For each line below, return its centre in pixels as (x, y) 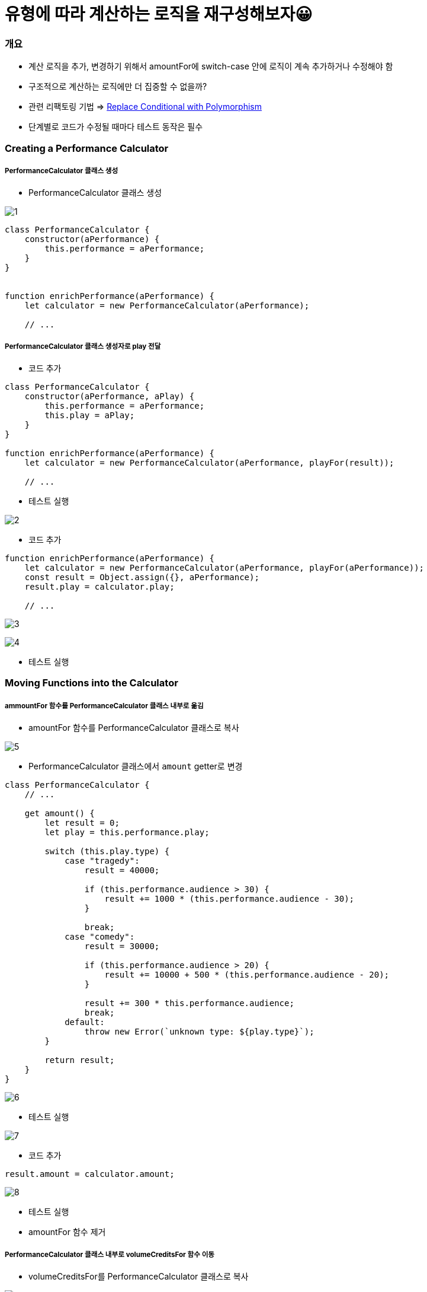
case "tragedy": (102, 861)
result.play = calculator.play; (99, 587)
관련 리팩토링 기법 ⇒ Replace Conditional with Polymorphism (145, 107)
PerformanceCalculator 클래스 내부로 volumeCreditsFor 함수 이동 (110, 1254)
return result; (80, 1060)
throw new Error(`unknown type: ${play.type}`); (199, 1032)
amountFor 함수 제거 (67, 1232)
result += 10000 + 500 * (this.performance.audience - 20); (247, 975)
